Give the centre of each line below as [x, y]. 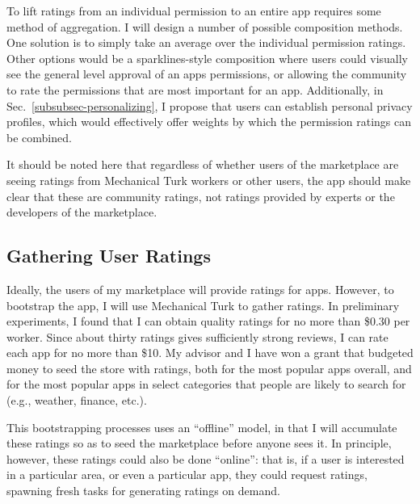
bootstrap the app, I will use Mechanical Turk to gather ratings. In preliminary [203, 305]
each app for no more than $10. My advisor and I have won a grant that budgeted [210, 353]
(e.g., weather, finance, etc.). [77, 400]
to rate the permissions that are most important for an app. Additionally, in [195, 89]
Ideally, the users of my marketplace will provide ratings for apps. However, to [200, 289]
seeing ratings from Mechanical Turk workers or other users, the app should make [209, 180]
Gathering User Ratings [109, 256]
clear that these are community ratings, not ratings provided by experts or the [201, 196]
